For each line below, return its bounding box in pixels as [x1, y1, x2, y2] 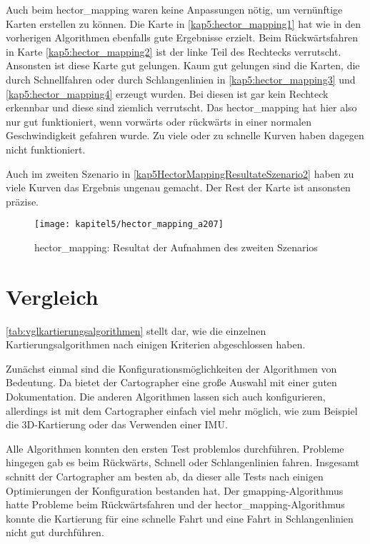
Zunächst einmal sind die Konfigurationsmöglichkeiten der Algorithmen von [6, 361, 337, 376]
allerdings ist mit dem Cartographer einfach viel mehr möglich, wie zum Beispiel [6, 403, 358, 418]
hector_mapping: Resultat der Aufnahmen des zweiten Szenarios [34, 239, 318, 254]
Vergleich [6, 281, 99, 311]
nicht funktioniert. [6, 141, 86, 156]
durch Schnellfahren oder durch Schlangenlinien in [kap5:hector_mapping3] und [6, 71, 356, 86]
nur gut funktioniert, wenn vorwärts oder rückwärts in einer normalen [6, 114, 311, 129]
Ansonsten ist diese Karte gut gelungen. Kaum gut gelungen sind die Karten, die [6, 58, 360, 73]
